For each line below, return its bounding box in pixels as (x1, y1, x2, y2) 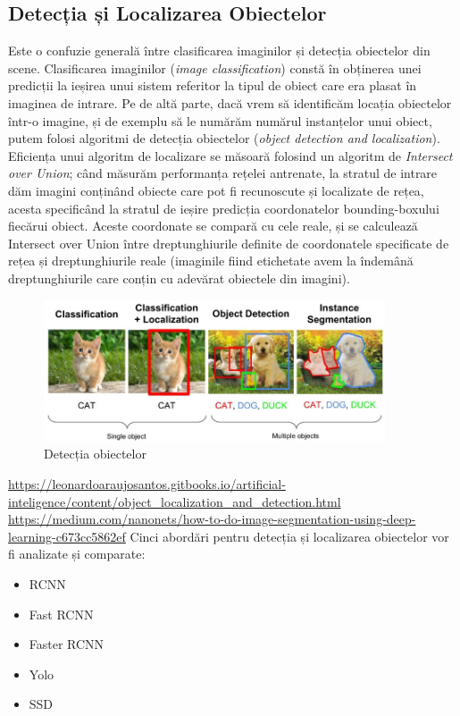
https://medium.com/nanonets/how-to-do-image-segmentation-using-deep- (8, 510, 416, 528)
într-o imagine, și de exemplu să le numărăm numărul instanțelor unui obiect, (8, 111, 432, 130)
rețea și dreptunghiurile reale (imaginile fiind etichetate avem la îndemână (8, 251, 414, 270)
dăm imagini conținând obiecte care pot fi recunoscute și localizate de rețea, (8, 181, 424, 199)
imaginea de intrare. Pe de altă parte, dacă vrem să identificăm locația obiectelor (8, 93, 452, 112)
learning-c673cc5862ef (8, 526, 126, 545)
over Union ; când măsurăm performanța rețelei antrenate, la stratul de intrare (8, 164, 438, 182)
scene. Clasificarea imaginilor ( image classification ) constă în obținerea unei (8, 58, 422, 77)
